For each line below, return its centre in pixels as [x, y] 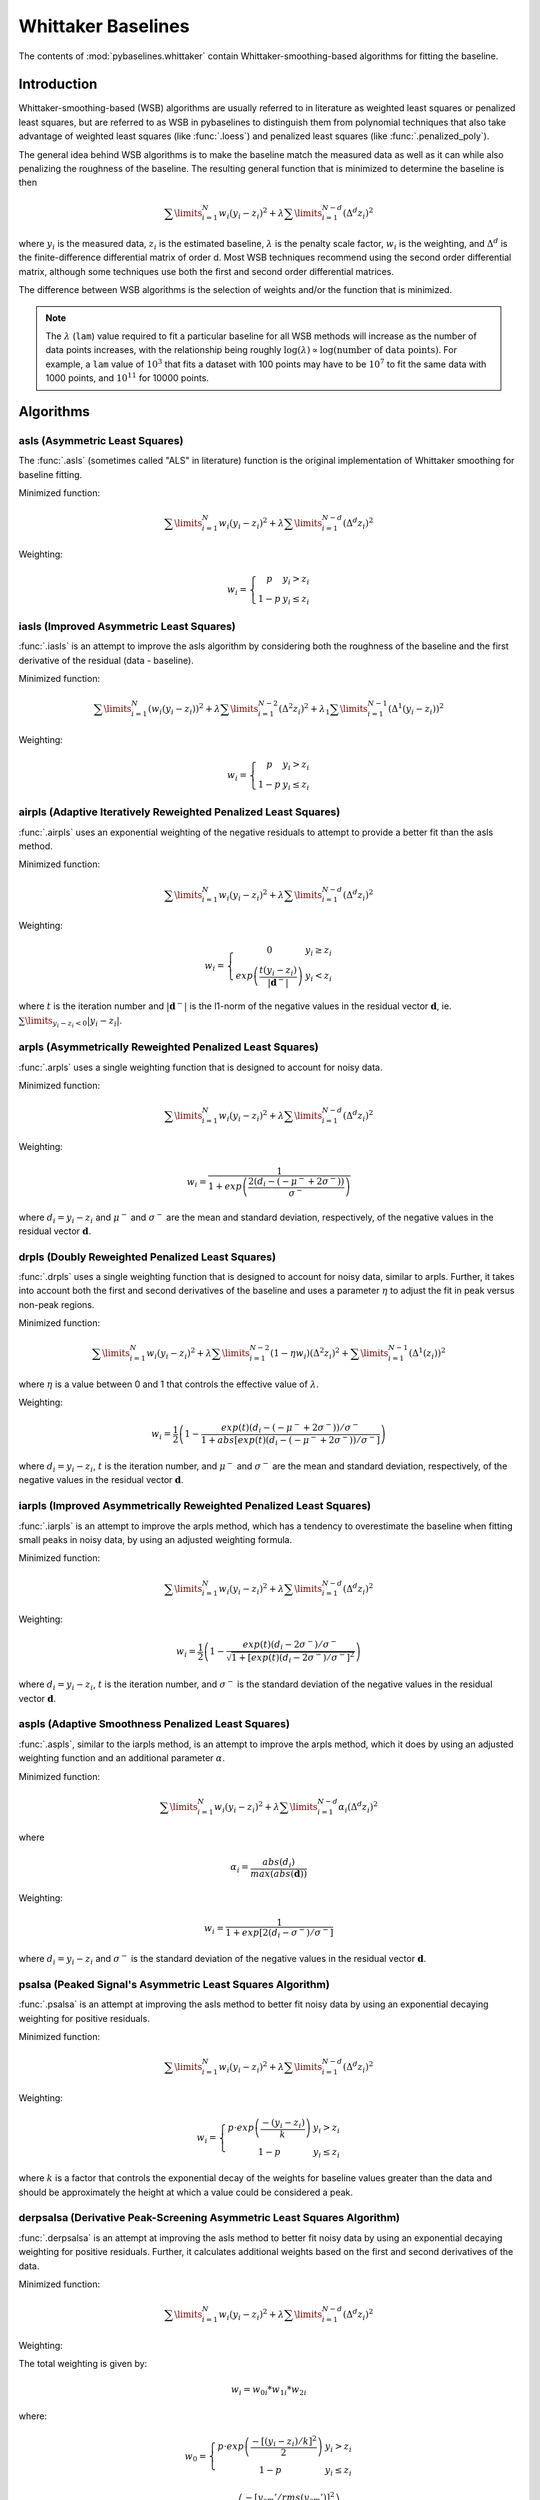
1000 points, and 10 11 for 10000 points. [127, 377]
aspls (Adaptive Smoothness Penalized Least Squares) [154, 1724]
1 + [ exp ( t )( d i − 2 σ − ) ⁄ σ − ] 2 [293, 1657]
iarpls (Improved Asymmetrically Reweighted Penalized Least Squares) [195, 1506]
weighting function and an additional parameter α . [121, 1758]
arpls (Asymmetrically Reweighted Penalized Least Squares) [168, 1047]
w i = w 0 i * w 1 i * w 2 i [268, 2390]
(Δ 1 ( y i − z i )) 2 [416, 709]
